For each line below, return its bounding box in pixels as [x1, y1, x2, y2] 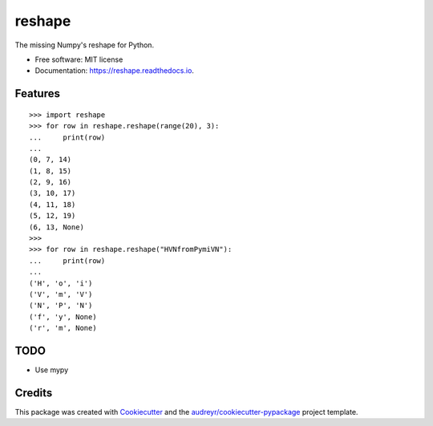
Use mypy [34, 365, 69, 375]
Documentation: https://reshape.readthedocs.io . [34, 66, 194, 75]
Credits [14, 386, 53, 400]
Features [14, 87, 60, 100]
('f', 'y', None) [29, 312, 97, 321]
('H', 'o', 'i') [29, 278, 93, 288]
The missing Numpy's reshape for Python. [14, 40, 155, 50]
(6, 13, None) [29, 222, 84, 232]
